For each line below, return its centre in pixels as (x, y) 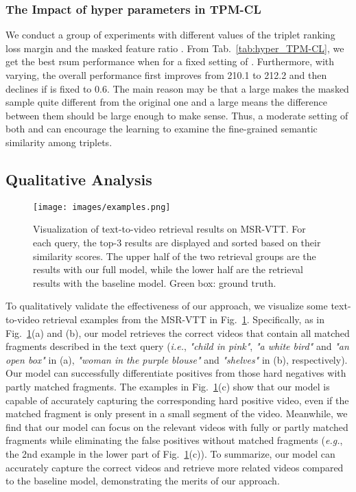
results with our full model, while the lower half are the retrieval (168, 269)
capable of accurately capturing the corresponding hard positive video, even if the (177, 400)
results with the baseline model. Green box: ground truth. (155, 282)
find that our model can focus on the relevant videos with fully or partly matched (177, 426)
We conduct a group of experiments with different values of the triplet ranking (170, 35)
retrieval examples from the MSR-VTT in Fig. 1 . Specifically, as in (184, 319)
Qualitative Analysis (79, 179)
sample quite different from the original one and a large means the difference (166, 102)
